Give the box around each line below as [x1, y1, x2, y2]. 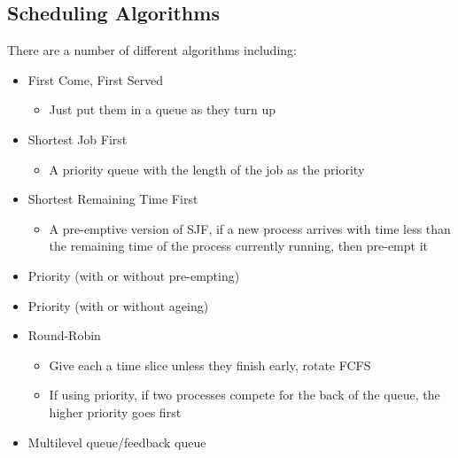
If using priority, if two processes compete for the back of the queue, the [49, 385, 440, 404]
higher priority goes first [49, 402, 182, 421]
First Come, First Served [27, 70, 164, 89]
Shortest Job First [27, 129, 128, 148]
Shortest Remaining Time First [27, 190, 198, 208]
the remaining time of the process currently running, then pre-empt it [49, 237, 428, 255]
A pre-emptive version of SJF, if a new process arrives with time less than [49, 219, 451, 237]
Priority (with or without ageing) [27, 296, 209, 314]
